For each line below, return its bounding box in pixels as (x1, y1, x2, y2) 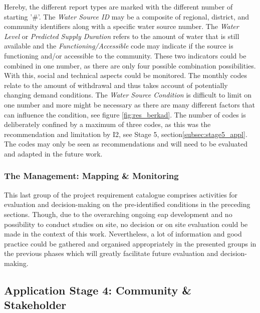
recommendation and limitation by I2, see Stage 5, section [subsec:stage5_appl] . (4, 128, 247, 139)
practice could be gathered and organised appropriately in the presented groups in (4, 238, 256, 248)
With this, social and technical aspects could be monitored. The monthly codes (4, 70, 247, 80)
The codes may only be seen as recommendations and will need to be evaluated (4, 138, 248, 149)
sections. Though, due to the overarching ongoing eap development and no (4, 208, 232, 219)
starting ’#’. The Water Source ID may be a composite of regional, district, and (4, 11, 249, 21)
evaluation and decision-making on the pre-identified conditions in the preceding (4, 199, 250, 209)
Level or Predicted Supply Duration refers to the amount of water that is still (4, 30, 239, 41)
